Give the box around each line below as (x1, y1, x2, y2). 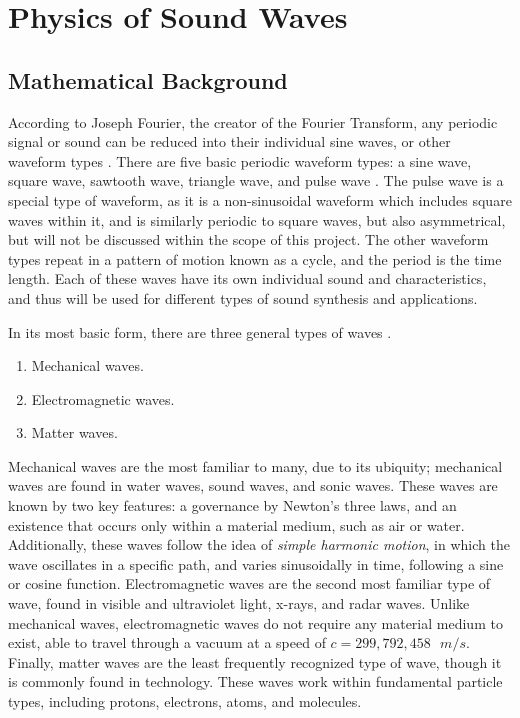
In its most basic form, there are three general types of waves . (8, 321, 392, 342)
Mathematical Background (8, 64, 288, 95)
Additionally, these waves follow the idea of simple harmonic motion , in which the (8, 534, 510, 555)
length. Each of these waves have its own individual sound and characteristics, (8, 268, 487, 289)
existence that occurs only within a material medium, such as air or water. (8, 514, 465, 535)
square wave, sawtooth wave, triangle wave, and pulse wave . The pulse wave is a (8, 170, 504, 191)
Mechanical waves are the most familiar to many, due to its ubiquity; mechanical (8, 455, 503, 476)
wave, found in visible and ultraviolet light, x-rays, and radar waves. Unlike (8, 593, 470, 614)
